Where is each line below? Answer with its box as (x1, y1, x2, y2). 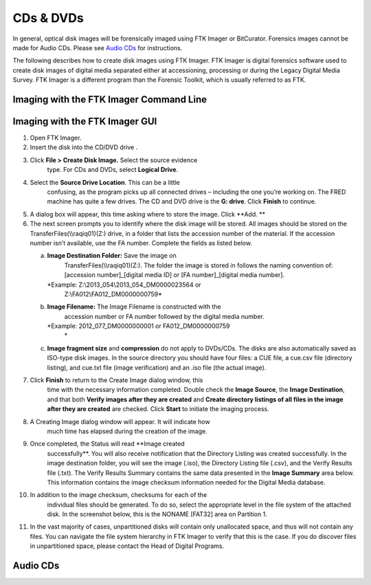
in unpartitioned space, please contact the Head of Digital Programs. (30, 542, 225, 550)
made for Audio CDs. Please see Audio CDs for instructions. (12, 43, 183, 52)
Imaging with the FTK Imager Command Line (12, 93, 207, 105)
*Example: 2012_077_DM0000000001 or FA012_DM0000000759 (47, 322, 230, 330)
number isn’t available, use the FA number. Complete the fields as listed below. (30, 239, 252, 247)
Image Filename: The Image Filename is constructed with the (47, 302, 221, 311)
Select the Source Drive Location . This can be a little (30, 178, 180, 186)
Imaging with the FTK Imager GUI (12, 115, 157, 127)
